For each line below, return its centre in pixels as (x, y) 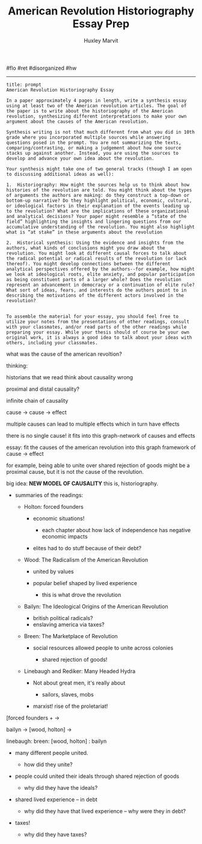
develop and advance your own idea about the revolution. (80, 158)
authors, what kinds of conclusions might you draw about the (86, 248)
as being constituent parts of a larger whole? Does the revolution (94, 279)
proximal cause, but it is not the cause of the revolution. (75, 471)
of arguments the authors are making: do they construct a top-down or (98, 195)
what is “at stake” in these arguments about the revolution (84, 232)
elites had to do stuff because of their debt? (87, 548)
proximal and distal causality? (43, 389)
